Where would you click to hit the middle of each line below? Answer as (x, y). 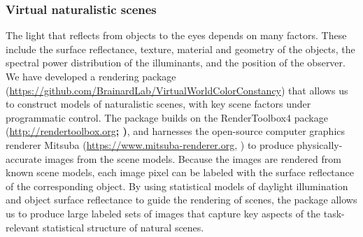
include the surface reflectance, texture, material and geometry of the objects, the (180, 49)
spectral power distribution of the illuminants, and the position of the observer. (176, 63)
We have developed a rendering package (91, 76)
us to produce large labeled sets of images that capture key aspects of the (163, 213)
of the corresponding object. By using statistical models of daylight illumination (177, 186)
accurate (24, 158)
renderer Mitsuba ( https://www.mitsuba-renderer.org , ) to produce (150, 144)
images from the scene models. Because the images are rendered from (193, 158)
